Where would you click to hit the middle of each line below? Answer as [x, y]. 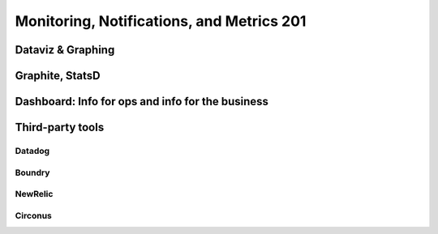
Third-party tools [60, 128]
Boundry [32, 172]
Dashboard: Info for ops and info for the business [142, 102]
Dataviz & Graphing [65, 50]
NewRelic [34, 194]
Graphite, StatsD [58, 76]
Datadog [32, 151]
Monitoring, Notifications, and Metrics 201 [161, 21]
